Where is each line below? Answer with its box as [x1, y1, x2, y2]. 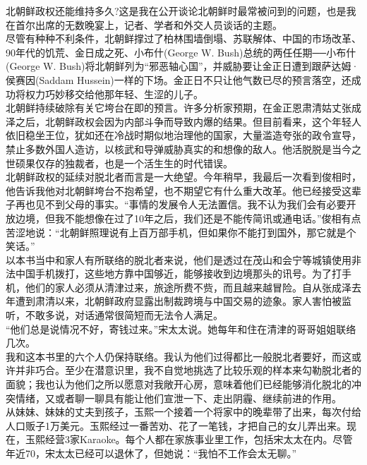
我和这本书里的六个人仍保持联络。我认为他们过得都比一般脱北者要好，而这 [6, 349, 351, 363]
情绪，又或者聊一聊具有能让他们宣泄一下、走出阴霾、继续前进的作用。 [15, 390, 342, 405]
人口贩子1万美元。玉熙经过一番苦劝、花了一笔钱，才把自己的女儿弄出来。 [6, 418, 347, 433]
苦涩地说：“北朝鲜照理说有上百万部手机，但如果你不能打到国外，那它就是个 [6, 224, 356, 239]
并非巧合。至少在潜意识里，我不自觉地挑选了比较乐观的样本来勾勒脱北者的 [15, 363, 361, 378]
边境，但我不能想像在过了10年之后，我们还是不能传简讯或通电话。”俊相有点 [15, 210, 361, 225]
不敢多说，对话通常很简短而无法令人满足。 [25, 308, 223, 322]
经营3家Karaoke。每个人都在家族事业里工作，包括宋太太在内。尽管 [44, 432, 353, 447]
